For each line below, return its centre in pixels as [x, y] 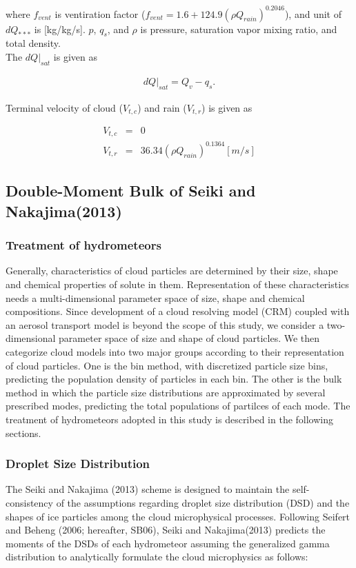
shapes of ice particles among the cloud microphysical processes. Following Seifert [178, 516]
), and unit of [313, 13]
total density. [33, 43]
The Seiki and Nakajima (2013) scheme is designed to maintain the [148, 489]
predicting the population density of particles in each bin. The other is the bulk [174, 379]
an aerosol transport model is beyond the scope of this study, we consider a [165, 324]
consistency [29, 502]
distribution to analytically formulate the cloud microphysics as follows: [157, 557]
